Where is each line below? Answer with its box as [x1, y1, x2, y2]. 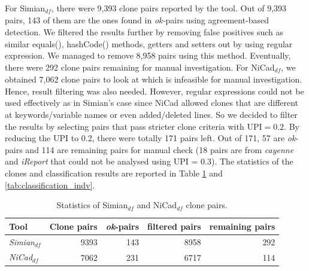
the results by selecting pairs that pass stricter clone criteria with [5, 120, 244, 132]
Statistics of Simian [56, 199, 128, 211]
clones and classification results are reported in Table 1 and [5, 167, 223, 179]
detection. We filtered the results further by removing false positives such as [5, 26, 284, 38]
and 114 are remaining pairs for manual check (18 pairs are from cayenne [25, 143, 294, 156]
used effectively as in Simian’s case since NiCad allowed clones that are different [5, 96, 299, 109]
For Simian [5, 2, 46, 14]
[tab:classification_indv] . [5, 178, 95, 191]
